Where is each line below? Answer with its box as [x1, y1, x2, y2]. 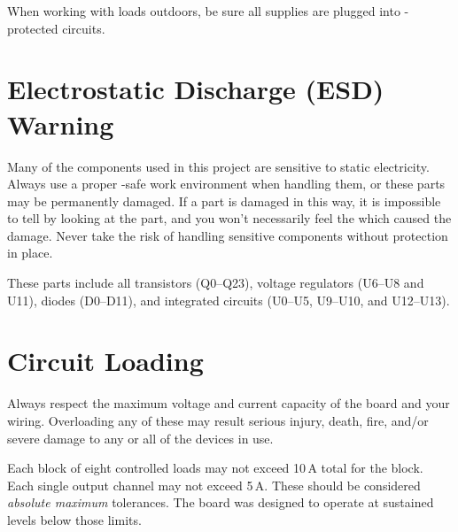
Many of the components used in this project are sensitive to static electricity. [7, 157, 430, 175]
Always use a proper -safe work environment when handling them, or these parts [7, 174, 446, 193]
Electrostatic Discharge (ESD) [7, 71, 384, 107]
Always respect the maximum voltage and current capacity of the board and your [7, 394, 450, 412]
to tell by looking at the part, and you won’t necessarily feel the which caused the [7, 209, 452, 227]
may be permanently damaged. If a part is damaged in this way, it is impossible [7, 191, 441, 210]
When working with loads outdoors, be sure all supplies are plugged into [7, 2, 400, 19]
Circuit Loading [7, 343, 204, 379]
